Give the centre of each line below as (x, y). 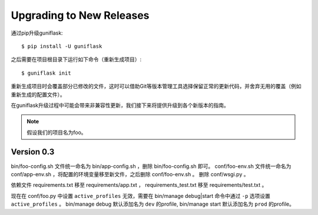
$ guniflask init (46, 73)
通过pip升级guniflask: (37, 33)
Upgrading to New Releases (80, 15)
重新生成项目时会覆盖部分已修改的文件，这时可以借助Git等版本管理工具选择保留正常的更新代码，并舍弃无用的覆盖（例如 (156, 86)
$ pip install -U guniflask (62, 46)
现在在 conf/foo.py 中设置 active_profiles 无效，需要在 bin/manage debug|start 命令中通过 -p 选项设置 (141, 196)
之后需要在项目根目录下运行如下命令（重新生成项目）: (76, 59)
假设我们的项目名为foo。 (57, 132)
